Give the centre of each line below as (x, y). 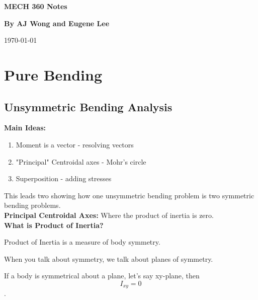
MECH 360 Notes (36, 6)
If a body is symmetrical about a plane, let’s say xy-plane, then (102, 276)
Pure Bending (53, 74)
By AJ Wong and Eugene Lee (57, 23)
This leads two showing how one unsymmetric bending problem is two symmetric (129, 195)
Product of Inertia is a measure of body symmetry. (82, 242)
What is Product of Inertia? (54, 225)
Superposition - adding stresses (64, 178)
